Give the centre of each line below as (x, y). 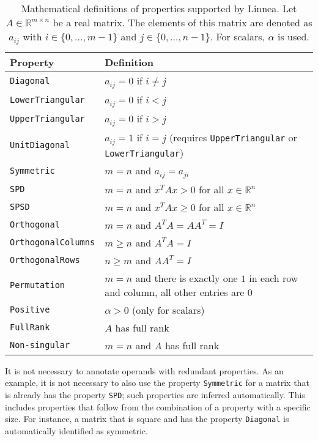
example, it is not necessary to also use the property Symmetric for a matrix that (157, 383)
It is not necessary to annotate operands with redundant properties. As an (144, 370)
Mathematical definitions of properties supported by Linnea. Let (159, 8)
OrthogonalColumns (53, 243)
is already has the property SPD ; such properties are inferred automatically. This (155, 394)
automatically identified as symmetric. (76, 430)
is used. (294, 36)
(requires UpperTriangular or (233, 137)
